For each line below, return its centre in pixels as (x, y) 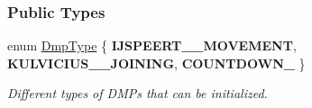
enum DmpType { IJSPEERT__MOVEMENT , (152, 45)
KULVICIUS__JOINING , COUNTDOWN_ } (156, 63)
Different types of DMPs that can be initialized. (138, 93)
